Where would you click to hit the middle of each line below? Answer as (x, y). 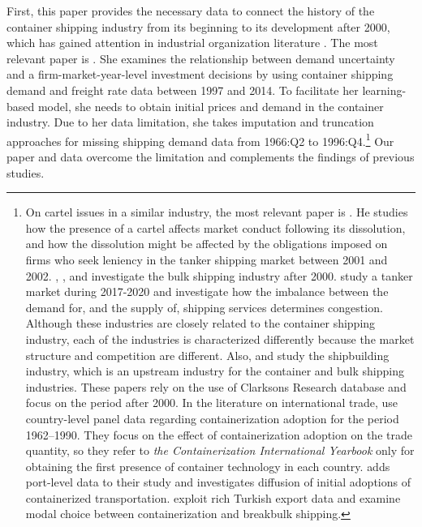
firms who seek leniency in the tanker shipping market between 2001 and (207, 259)
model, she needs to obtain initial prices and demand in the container (211, 106)
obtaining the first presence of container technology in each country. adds (208, 466)
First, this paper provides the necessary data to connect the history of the (191, 11)
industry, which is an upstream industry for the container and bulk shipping (215, 371)
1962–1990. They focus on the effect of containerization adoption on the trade (219, 434)
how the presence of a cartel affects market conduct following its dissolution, (215, 227)
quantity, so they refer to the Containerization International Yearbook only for (220, 450)
